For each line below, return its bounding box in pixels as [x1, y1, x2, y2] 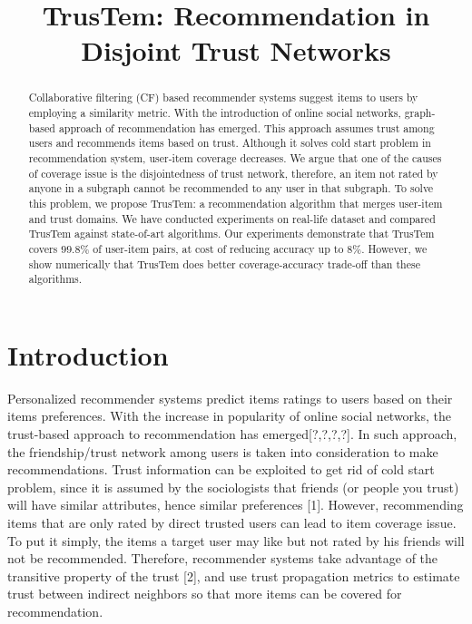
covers [28, 240, 58, 256]
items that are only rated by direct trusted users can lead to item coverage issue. [7, 512, 457, 531]
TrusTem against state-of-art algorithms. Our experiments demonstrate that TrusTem [28, 226, 435, 241]
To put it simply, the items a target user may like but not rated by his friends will [7, 531, 465, 550]
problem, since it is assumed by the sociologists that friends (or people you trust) [7, 477, 459, 496]
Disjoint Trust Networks [81, 32, 391, 69]
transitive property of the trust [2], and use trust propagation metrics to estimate [7, 566, 460, 585]
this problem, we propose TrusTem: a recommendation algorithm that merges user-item [28, 195, 443, 210]
